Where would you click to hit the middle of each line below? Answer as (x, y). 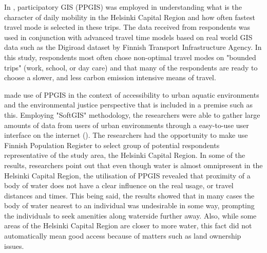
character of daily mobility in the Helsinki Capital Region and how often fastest (130, 17)
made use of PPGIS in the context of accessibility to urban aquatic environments (132, 94)
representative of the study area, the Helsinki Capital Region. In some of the (125, 155)
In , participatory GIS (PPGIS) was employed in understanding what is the (123, 7)
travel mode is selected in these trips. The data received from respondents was (127, 27)
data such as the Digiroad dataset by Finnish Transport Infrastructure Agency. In (133, 47)
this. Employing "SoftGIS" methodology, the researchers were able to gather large (132, 114)
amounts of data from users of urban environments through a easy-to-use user (127, 125)
